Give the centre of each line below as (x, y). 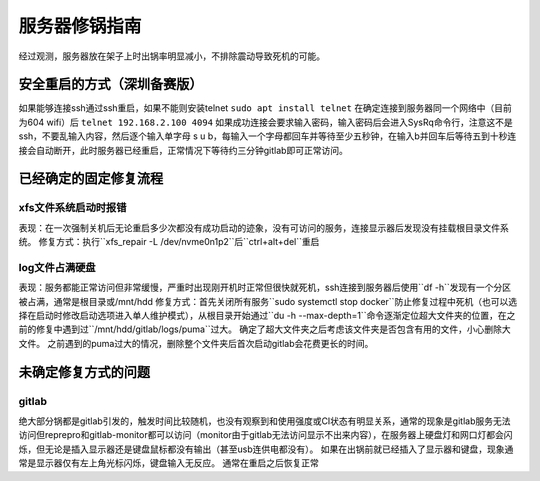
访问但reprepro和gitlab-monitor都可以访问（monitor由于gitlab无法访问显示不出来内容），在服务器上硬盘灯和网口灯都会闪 (266, 435)
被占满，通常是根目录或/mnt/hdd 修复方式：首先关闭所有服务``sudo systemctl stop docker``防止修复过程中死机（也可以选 (268, 301)
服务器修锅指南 (80, 26)
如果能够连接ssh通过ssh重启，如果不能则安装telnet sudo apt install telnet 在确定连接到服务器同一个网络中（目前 (265, 108)
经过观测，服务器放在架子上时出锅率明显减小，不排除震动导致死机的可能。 (171, 56)
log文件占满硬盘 (57, 267)
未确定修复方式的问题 (84, 371)
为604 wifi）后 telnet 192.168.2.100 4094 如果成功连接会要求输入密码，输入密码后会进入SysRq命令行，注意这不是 (266, 122)
